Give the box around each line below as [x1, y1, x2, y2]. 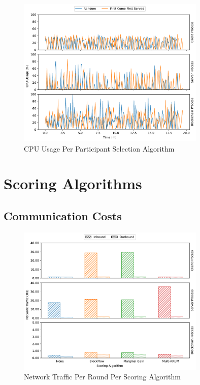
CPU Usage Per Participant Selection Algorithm [24, 143, 175, 154]
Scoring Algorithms [4, 173, 142, 194]
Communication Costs [4, 208, 122, 223]
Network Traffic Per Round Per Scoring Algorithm [24, 371, 181, 382]
